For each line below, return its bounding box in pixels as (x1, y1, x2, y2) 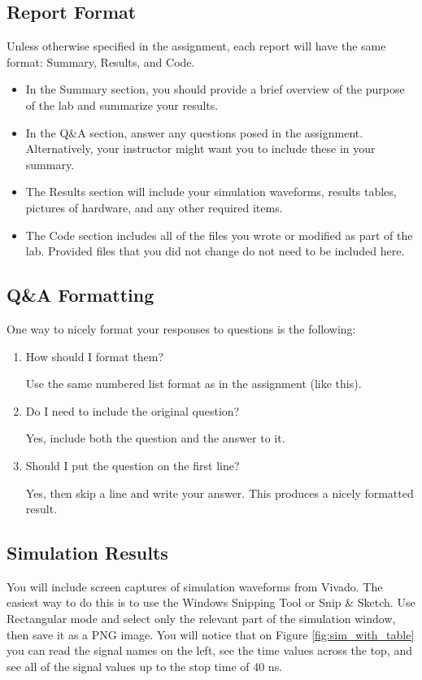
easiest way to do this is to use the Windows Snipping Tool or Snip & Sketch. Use (7, 594, 415, 611)
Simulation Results (7, 540, 168, 565)
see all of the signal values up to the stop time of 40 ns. (7, 657, 283, 674)
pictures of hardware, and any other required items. (25, 198, 283, 216)
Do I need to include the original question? (25, 402, 240, 419)
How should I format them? (25, 347, 164, 364)
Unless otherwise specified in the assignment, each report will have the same (7, 37, 386, 54)
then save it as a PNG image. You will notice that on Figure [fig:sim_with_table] (7, 626, 415, 643)
